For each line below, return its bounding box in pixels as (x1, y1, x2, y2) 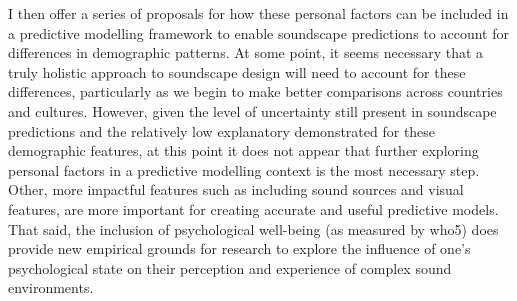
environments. (8, 277, 94, 298)
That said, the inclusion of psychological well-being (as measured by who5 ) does (8, 218, 499, 239)
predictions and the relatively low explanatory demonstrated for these (8, 120, 436, 141)
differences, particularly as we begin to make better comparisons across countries (8, 81, 503, 102)
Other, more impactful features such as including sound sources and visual (8, 179, 464, 200)
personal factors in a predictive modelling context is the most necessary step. (8, 159, 480, 180)
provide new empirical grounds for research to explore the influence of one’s (8, 238, 471, 259)
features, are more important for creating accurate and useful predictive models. (8, 198, 499, 219)
